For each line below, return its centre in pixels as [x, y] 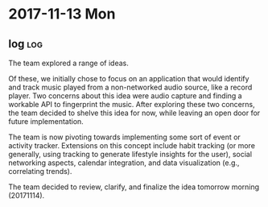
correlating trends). [40, 171]
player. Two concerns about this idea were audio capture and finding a [126, 96]
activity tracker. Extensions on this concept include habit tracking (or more [132, 145]
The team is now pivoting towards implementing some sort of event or [125, 137]
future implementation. [46, 121]
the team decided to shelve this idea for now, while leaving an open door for [134, 113]
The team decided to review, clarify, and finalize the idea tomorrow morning [134, 187]
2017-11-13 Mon [62, 14]
